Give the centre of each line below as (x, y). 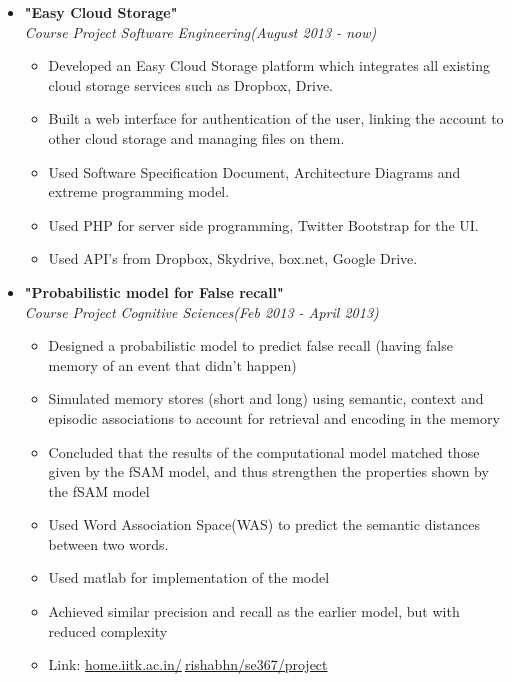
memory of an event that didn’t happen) (172, 364)
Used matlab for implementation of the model (189, 577)
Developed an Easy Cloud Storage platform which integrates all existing (269, 65)
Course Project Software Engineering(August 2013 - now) (200, 31)
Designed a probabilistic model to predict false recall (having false (250, 345)
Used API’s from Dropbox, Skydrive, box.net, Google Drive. (233, 258)
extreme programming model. (139, 191)
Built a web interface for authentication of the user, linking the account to (276, 118)
